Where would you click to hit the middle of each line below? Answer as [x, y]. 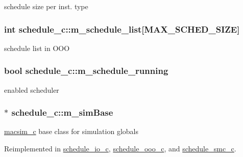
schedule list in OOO [37, 48]
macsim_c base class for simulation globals [71, 131]
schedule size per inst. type [46, 6]
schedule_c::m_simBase [62, 112]
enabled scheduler [32, 89]
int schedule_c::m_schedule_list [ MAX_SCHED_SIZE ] [122, 29]
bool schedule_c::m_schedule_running [86, 71]
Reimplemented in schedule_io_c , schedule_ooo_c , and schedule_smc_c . [120, 149]
